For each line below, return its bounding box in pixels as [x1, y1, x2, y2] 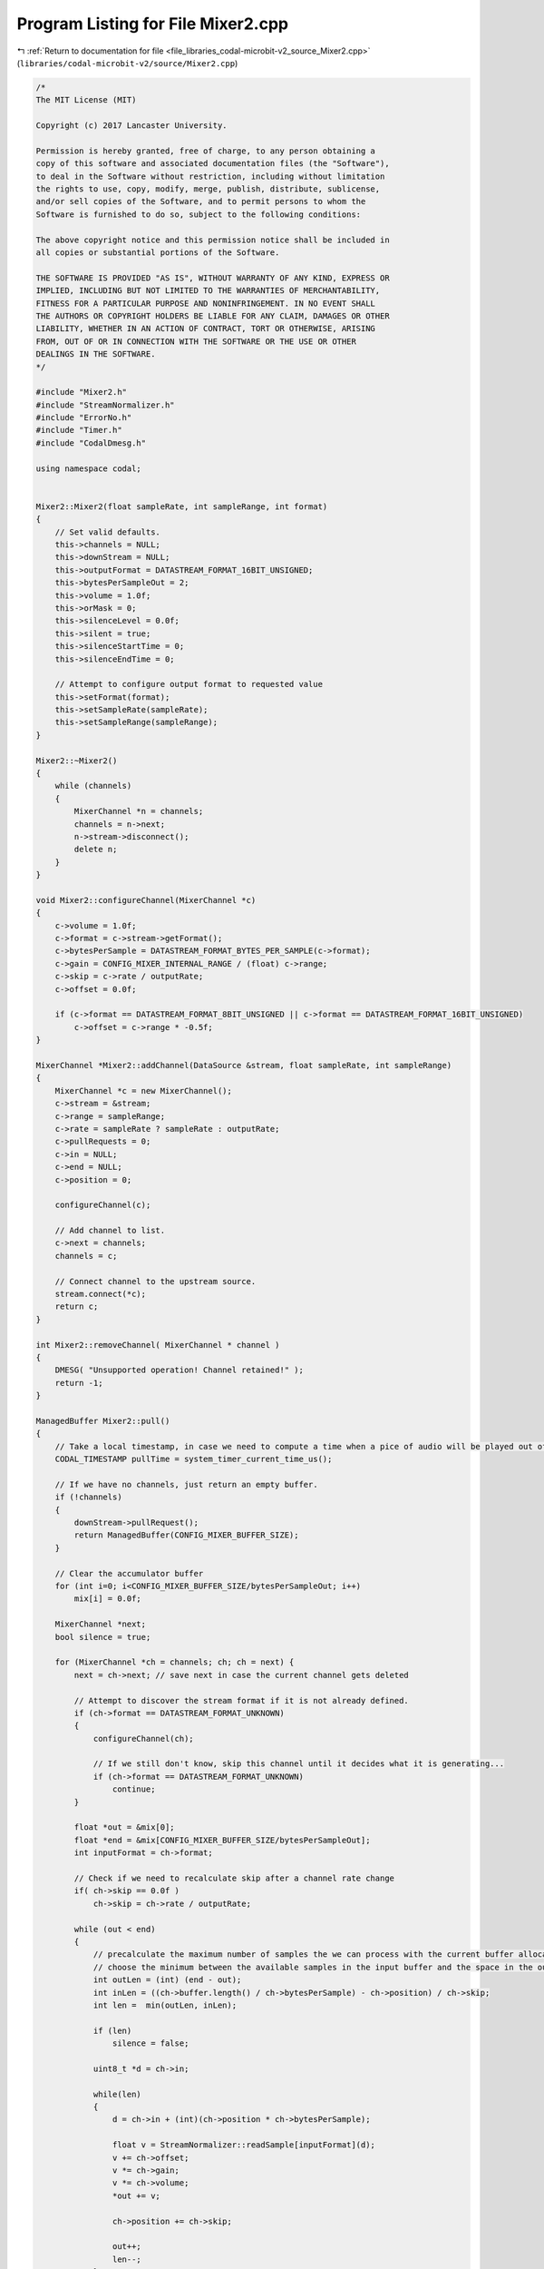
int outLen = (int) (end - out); [92, 1975, 242, 1985]
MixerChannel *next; [54, 1619, 147, 1629]
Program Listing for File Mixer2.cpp [16, 14, 289, 34]
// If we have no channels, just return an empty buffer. [54, 1479, 318, 1489]
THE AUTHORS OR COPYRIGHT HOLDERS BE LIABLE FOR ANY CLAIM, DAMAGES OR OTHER [35, 310, 390, 321]
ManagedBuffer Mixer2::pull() [35, 1416, 170, 1426]
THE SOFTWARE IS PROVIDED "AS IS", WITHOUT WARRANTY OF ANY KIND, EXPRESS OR [35, 272, 390, 283]
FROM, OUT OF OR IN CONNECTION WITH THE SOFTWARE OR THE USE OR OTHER [35, 336, 357, 347]
